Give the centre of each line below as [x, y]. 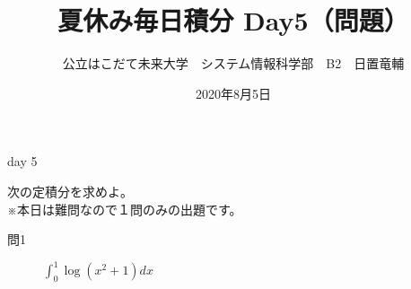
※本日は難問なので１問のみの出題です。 [125, 209]
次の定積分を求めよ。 [70, 191]
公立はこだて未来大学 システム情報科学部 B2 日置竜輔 [233, 63]
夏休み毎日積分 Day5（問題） [233, 20]
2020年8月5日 [233, 93]
